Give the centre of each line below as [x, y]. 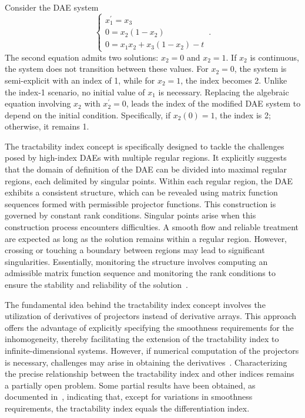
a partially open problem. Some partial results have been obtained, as [130, 385]
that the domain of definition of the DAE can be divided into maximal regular [146, 169]
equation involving [38, 103]
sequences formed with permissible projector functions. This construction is [140, 203]
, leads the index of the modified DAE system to [213, 103]
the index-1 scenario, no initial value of [75, 92]
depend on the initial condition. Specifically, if [88, 115]
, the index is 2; [243, 115]
